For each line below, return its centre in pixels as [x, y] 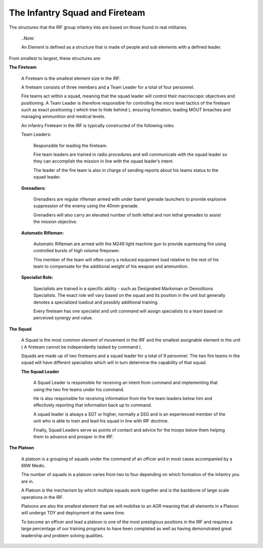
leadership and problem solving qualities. [63, 535]
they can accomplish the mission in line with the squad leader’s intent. [103, 161]
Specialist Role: [37, 277]
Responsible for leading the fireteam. [70, 146]
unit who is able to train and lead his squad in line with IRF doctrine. [101, 421]
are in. [28, 481]
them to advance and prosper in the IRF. [74, 437]
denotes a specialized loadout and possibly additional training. [96, 302]
